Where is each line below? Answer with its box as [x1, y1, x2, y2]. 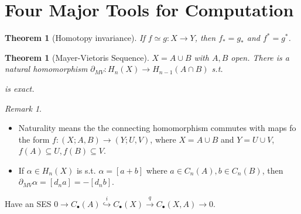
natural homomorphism [5, 63, 88, 75]
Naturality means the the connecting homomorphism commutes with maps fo [18, 122, 296, 134]
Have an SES [5, 197, 52, 209]
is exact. [5, 82, 35, 94]
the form [18, 133, 50, 145]
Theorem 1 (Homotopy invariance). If [5, 32, 145, 44]
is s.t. [76, 164, 96, 176]
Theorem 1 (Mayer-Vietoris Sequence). [5, 51, 149, 63]
